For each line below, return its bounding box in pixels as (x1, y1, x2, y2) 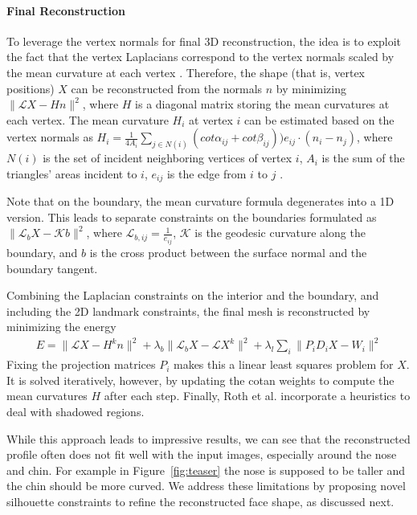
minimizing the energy (6, 318, 117, 335)
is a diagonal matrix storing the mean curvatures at (135, 96, 390, 112)
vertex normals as (6, 129, 93, 145)
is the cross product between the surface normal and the (89, 243, 367, 260)
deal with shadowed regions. (6, 403, 145, 419)
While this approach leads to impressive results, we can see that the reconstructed (6, 430, 411, 447)
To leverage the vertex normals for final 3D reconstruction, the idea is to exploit (6, 32, 402, 49)
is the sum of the (321, 149, 405, 166)
